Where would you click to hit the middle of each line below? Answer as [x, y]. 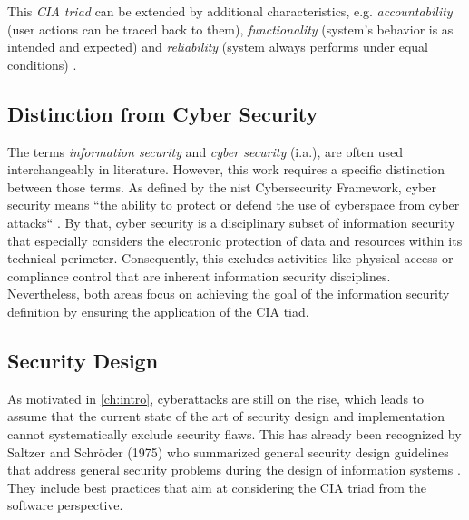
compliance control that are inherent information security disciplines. [199, 275]
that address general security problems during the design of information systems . [234, 470]
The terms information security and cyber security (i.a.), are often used [205, 151]
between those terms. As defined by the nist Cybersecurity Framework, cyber [222, 186]
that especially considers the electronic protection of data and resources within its [235, 240]
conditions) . [42, 64]
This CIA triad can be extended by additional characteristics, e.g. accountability [230, 11]
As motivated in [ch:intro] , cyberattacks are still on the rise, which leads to [216, 398]
